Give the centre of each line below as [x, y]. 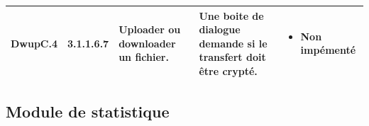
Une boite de [231, 15]
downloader [147, 43]
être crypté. [228, 70]
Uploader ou [150, 29]
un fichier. [144, 57]
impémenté [328, 50]
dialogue [220, 29]
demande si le [233, 43]
